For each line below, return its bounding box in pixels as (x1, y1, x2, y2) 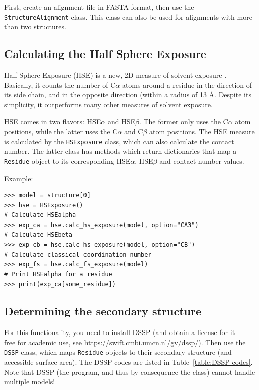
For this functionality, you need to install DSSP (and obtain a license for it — (4, 327, 244, 338)
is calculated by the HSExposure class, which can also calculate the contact (4, 136, 234, 146)
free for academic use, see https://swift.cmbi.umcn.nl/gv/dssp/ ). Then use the (4, 337, 246, 347)
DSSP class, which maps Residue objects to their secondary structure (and (4, 347, 232, 357)
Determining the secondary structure (4, 303, 201, 319)
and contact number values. (159, 155, 244, 166)
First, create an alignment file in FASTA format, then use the (4, 2, 194, 12)
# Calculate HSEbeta (4, 231, 73, 239)
